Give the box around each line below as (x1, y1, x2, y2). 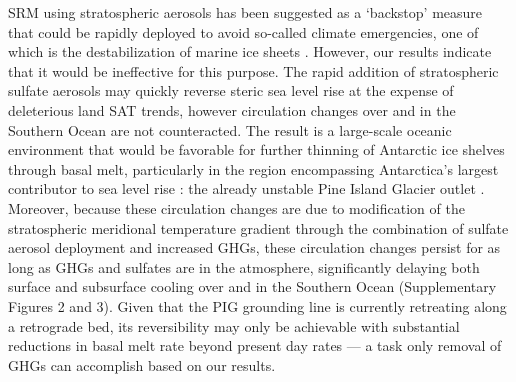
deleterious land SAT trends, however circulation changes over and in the (8, 99, 456, 120)
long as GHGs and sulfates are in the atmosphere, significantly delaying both (8, 256, 480, 277)
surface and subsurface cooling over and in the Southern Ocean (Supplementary (8, 276, 497, 297)
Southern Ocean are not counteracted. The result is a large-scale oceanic (8, 119, 452, 140)
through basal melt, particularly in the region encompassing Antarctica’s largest (8, 158, 499, 179)
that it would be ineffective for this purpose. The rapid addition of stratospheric (8, 60, 499, 81)
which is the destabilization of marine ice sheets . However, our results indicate (8, 41, 492, 62)
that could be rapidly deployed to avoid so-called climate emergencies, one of (8, 21, 479, 42)
